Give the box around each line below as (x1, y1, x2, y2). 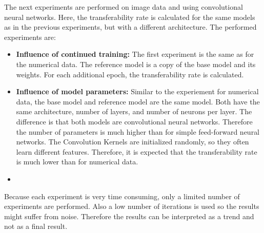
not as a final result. (4, 221, 68, 231)
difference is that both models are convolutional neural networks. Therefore (16, 116, 253, 126)
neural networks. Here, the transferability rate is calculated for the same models (4, 11, 255, 22)
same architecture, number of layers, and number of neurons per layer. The (16, 106, 252, 117)
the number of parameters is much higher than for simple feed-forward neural (16, 126, 260, 137)
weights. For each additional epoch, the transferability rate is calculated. (16, 69, 244, 79)
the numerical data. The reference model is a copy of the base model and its (16, 58, 256, 69)
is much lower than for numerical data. (16, 156, 138, 167)
